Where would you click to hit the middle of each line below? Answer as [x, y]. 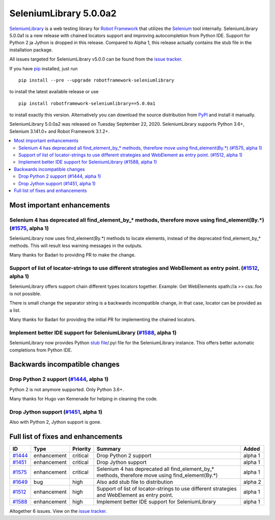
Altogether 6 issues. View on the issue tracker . [58, 511]
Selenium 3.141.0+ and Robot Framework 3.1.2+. [59, 131]
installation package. [31, 50]
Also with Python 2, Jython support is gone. [56, 422]
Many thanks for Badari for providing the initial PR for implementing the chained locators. [103, 319]
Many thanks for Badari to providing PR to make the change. [73, 255]
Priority [81, 449]
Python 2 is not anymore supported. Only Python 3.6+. [67, 389]
